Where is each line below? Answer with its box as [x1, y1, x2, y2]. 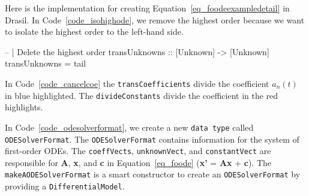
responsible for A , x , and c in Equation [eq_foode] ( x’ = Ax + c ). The [5, 156, 272, 168]
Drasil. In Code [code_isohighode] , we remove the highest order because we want [5, 13, 305, 26]
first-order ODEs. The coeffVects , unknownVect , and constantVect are [5, 144, 271, 157]
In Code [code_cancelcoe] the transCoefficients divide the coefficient [5, 77, 269, 89]
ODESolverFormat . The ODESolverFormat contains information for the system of [5, 132, 299, 145]
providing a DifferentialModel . [5, 180, 125, 192]
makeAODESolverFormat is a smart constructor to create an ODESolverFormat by [5, 168, 301, 180]
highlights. [5, 101, 43, 113]
